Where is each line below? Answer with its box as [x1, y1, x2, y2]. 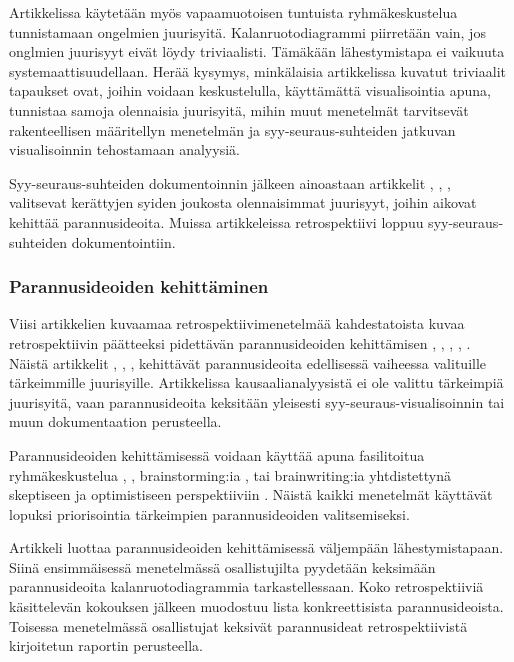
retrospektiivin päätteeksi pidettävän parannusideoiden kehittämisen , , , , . [9, 332, 471, 353]
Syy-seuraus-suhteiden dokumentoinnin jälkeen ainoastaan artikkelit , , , [9, 172, 451, 193]
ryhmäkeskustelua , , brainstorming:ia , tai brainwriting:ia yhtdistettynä [9, 464, 451, 485]
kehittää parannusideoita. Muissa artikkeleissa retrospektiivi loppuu [9, 211, 424, 232]
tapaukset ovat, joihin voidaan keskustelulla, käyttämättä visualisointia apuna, [9, 80, 491, 101]
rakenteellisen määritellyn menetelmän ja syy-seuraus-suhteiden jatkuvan [9, 119, 456, 140]
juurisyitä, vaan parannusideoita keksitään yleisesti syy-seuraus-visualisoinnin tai [9, 391, 505, 412]
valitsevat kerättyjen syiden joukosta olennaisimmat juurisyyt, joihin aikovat [9, 192, 477, 213]
